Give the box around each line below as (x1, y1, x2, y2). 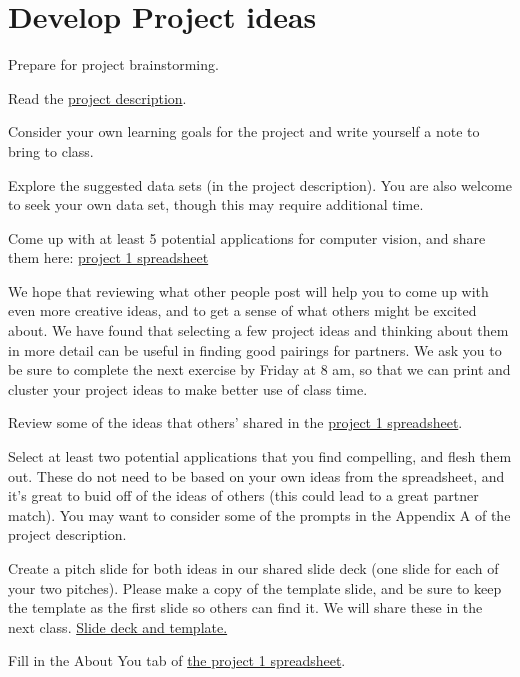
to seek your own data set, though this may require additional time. (8, 194, 424, 215)
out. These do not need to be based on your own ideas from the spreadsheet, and (8, 465, 505, 486)
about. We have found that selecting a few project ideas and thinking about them (8, 320, 509, 341)
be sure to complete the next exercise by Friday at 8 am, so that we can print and (8, 359, 511, 380)
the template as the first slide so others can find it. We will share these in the (8, 597, 483, 618)
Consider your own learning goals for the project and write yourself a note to (8, 121, 480, 142)
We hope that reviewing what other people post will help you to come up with (8, 280, 489, 301)
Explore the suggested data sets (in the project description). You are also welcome (8, 174, 512, 195)
